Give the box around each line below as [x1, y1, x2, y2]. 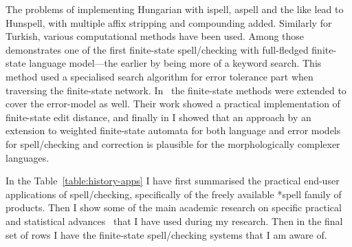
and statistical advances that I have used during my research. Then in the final [5, 213, 343, 228]
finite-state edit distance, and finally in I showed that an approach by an [5, 109, 311, 124]
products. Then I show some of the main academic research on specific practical [5, 200, 342, 215]
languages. [5, 150, 49, 164]
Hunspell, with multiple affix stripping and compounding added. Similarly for [5, 15, 332, 30]
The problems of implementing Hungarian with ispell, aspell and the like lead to [5, 2, 344, 16]
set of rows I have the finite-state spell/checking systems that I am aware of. [5, 227, 327, 241]
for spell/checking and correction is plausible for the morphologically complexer [5, 136, 340, 151]
